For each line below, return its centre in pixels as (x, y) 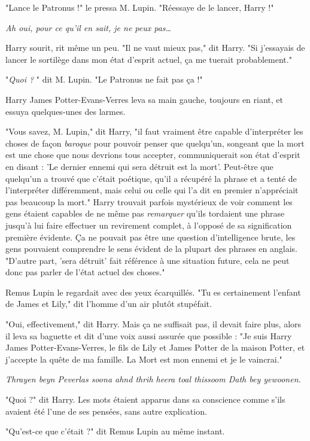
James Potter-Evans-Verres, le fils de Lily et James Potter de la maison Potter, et (155, 347)
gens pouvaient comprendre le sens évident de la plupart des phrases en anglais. (151, 249)
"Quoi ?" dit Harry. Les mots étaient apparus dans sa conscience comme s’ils (145, 399)
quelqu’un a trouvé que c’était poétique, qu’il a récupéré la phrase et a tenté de (151, 178)
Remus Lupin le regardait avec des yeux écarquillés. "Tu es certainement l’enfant (153, 292)
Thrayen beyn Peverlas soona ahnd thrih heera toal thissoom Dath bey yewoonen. (153, 379)
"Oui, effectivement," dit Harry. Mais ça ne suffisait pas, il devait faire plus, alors (154, 324)
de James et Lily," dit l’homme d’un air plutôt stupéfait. (109, 304)
